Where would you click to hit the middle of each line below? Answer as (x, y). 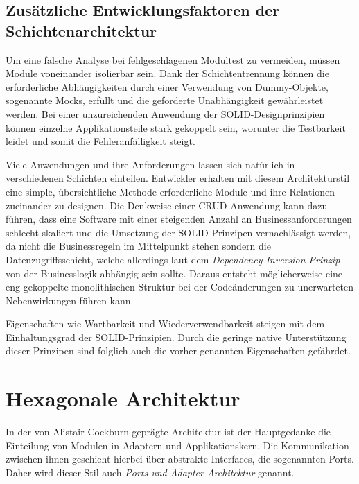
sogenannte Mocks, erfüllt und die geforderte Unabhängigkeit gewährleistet (165, 100)
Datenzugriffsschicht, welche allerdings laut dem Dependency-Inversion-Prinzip (173, 259)
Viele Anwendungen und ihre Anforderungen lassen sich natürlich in (150, 164)
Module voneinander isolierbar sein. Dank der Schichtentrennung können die (167, 73)
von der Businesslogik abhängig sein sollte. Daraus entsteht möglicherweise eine (174, 273)
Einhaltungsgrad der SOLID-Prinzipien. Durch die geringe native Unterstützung (176, 337)
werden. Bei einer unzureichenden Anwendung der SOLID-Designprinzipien (165, 113)
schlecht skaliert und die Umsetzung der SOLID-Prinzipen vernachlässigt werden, (178, 232)
